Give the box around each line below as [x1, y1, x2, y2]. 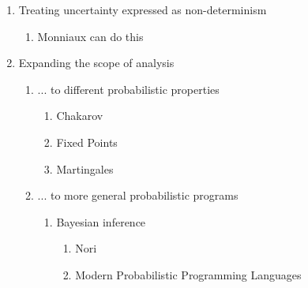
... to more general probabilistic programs [37, 187, 239, 204]
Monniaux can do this [37, 28, 144, 44]
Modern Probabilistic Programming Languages [75, 266, 302, 282]
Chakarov [56, 107, 103, 124]
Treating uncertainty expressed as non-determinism [18, 2, 267, 17]
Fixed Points [56, 133, 118, 150]
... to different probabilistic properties [37, 80, 220, 97]
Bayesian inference [56, 213, 146, 230]
